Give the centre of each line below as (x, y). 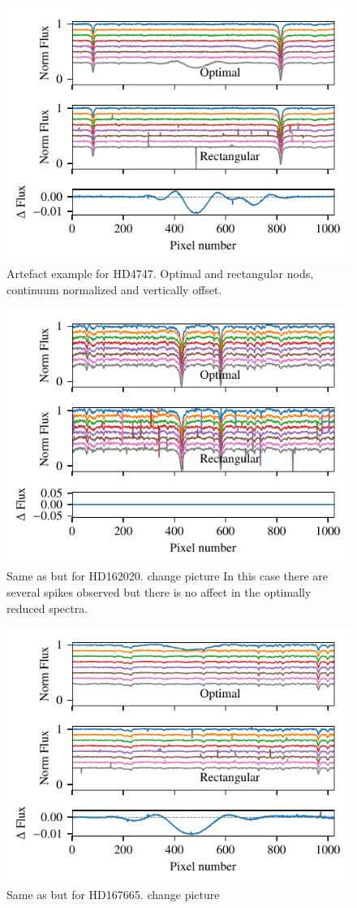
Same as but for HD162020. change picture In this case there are (168, 576)
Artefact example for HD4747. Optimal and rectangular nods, (160, 274)
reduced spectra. (47, 608)
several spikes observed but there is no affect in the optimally (159, 592)
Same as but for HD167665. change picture (113, 895)
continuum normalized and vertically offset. (114, 289)
